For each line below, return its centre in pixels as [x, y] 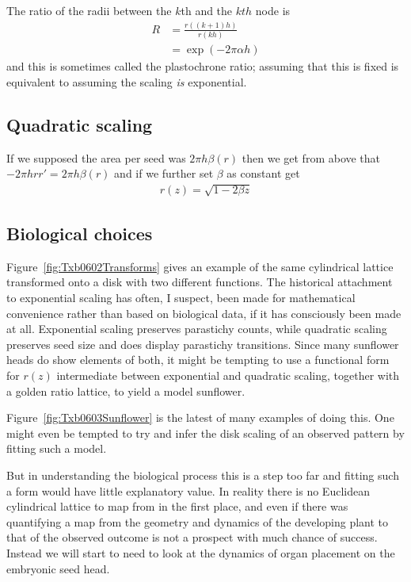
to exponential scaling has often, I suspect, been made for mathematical [181, 298]
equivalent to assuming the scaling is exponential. [127, 81]
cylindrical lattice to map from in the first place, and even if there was [177, 506]
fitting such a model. [57, 448]
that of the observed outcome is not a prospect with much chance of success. [192, 537]
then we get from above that [311, 157]
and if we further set [164, 173]
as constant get [263, 173]
